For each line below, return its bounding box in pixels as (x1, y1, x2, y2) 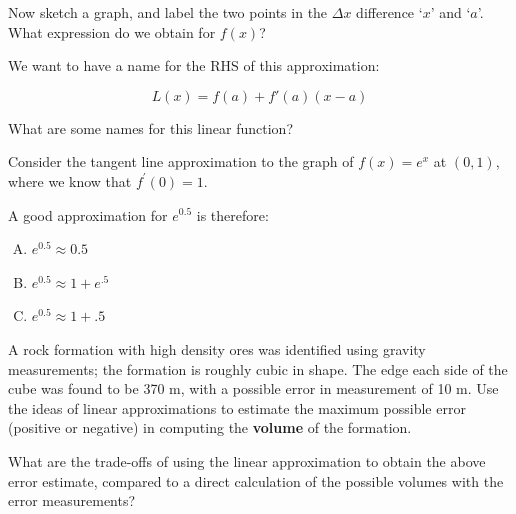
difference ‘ (356, 2, 423, 22)
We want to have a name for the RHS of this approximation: (8, 55, 380, 76)
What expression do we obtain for (8, 21, 216, 42)
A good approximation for (8, 204, 168, 225)
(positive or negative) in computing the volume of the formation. (8, 417, 412, 438)
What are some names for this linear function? (8, 117, 294, 138)
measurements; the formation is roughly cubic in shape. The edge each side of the (8, 358, 508, 379)
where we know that (8, 170, 132, 191)
